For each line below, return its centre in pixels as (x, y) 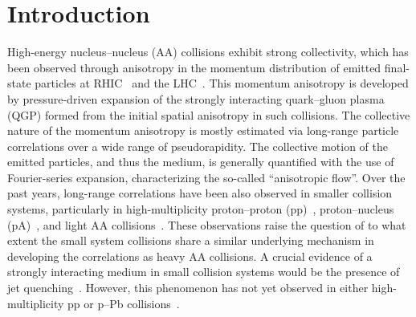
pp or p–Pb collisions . (124, 303)
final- (397, 67)
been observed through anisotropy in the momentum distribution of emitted (194, 67)
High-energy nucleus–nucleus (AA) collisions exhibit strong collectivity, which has (208, 52)
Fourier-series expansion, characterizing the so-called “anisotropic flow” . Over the (206, 177)
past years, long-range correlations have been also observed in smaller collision (200, 193)
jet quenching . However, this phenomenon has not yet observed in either (188, 288)
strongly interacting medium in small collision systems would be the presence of (204, 272)
